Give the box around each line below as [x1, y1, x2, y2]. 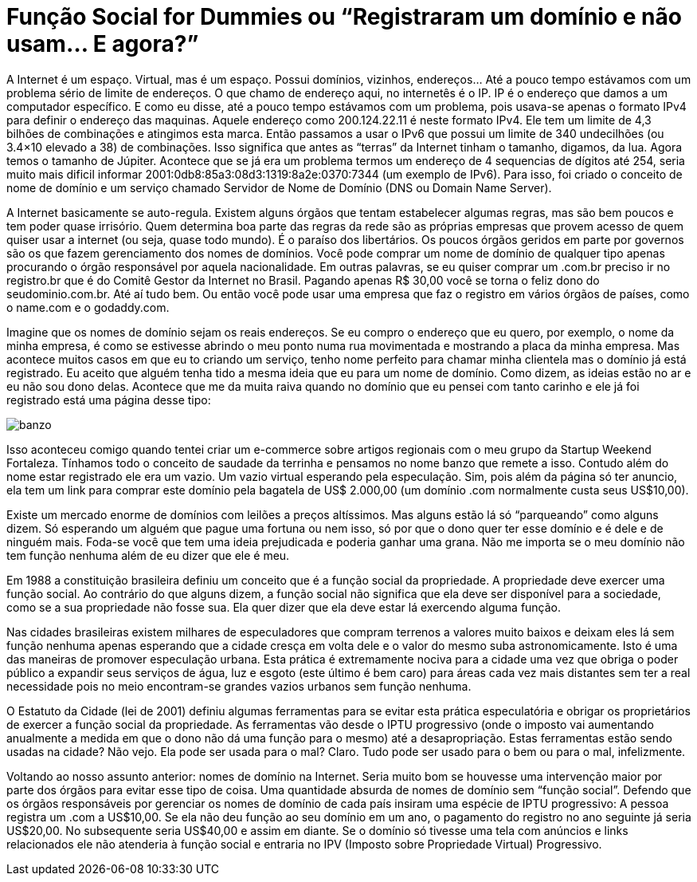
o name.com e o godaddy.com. [6, 300, 170, 314]
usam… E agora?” [6, 30, 199, 57]
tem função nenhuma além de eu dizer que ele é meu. [6, 548, 290, 562]
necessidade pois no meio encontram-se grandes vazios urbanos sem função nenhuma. [6, 679, 472, 693]
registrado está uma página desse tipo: [6, 392, 211, 407]
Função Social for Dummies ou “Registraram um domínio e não [6, 3, 682, 30]
